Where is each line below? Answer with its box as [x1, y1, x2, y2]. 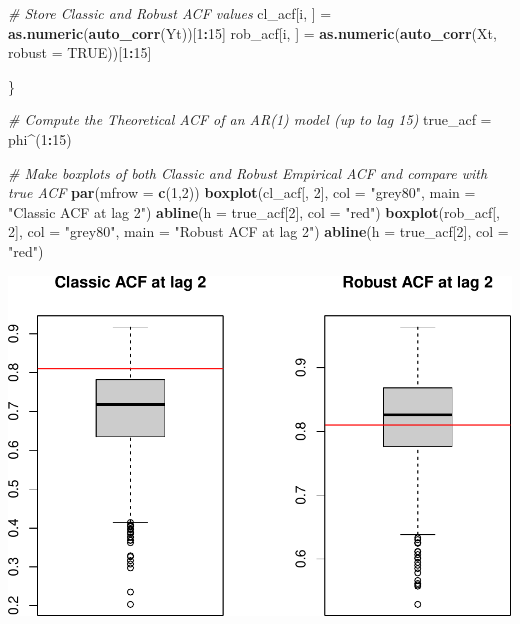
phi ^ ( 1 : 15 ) [8, 128, 72, 149]
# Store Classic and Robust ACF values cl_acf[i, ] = [8, 3, 332, 23]
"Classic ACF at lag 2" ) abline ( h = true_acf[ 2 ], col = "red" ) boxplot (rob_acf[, [8, 201, 501, 222]
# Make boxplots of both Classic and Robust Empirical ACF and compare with [8, 162, 488, 183]
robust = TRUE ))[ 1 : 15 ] [8, 42, 152, 63]
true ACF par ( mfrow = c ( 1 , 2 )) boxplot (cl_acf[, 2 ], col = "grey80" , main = [8, 182, 476, 203]
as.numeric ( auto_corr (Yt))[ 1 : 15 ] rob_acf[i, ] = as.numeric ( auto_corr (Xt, [8, 22, 497, 43]
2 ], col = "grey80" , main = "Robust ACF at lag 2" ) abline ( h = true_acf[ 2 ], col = [8, 221, 509, 242]
